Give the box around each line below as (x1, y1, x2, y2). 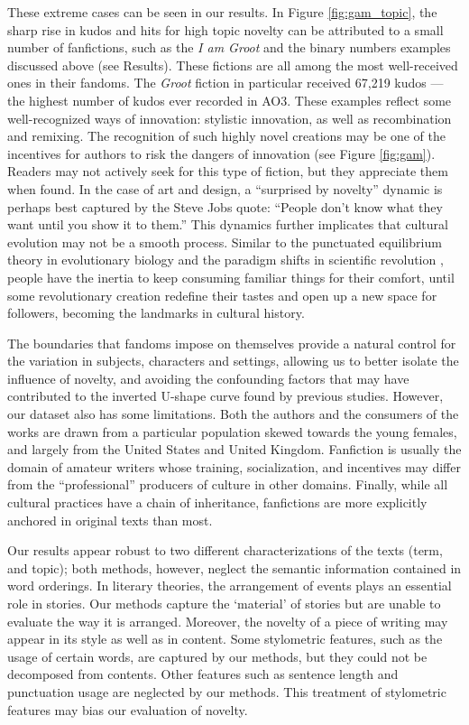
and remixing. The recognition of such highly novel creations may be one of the (7, 126, 446, 145)
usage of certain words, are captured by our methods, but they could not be (7, 646, 428, 665)
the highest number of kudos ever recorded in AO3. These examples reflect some (7, 90, 452, 109)
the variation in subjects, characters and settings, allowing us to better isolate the (7, 351, 459, 370)
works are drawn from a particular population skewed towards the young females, (7, 422, 457, 441)
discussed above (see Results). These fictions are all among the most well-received (7, 55, 458, 74)
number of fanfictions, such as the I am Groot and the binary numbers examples (7, 38, 451, 57)
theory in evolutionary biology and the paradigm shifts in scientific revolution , (7, 250, 444, 269)
